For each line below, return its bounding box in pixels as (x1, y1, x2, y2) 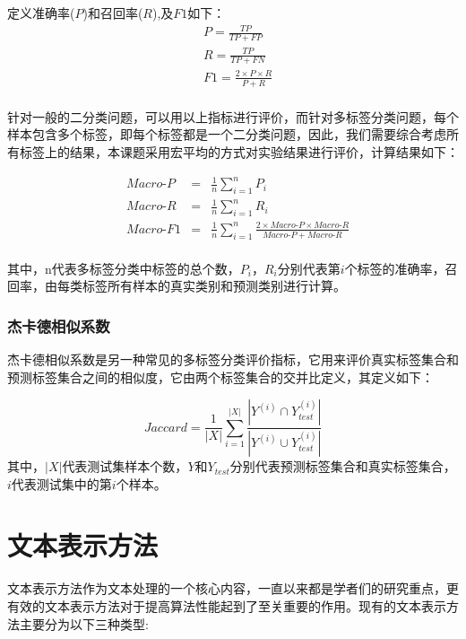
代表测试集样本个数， (62, 457, 188, 476)
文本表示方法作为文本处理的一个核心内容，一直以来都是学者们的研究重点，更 (7, 579, 459, 598)
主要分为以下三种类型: (19, 614, 149, 633)
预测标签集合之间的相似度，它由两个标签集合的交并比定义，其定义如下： (7, 367, 434, 386)
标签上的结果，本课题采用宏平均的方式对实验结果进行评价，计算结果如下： (19, 142, 459, 161)
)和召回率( (82, 4, 143, 22)
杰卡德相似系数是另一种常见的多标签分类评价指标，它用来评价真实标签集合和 (7, 350, 459, 369)
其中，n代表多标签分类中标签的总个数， (7, 258, 240, 277)
